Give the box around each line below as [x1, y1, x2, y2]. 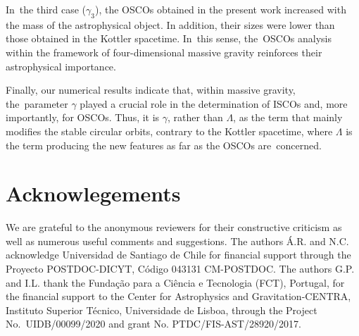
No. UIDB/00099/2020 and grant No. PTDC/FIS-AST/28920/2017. [6, 316, 301, 331]
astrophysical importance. [6, 58, 116, 73]
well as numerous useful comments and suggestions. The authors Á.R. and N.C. [6, 233, 349, 248]
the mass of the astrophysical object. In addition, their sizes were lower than [6, 17, 335, 32]
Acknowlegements [6, 179, 181, 208]
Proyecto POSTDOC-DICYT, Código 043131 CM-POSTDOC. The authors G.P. [6, 261, 355, 276]
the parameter [6, 96, 68, 111]
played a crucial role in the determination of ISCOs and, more [80, 96, 348, 111]
